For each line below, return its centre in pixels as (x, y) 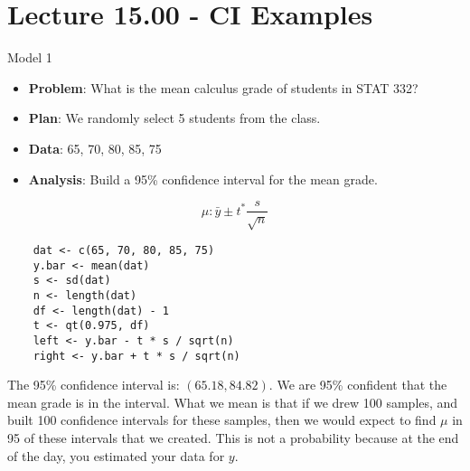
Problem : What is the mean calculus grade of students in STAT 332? (223, 87)
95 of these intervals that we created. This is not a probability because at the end (233, 437)
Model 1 (30, 57)
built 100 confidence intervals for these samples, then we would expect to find (222, 420)
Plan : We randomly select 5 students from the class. (174, 118)
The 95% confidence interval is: (94, 385)
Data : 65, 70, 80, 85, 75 (95, 148)
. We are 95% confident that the (358, 385)
